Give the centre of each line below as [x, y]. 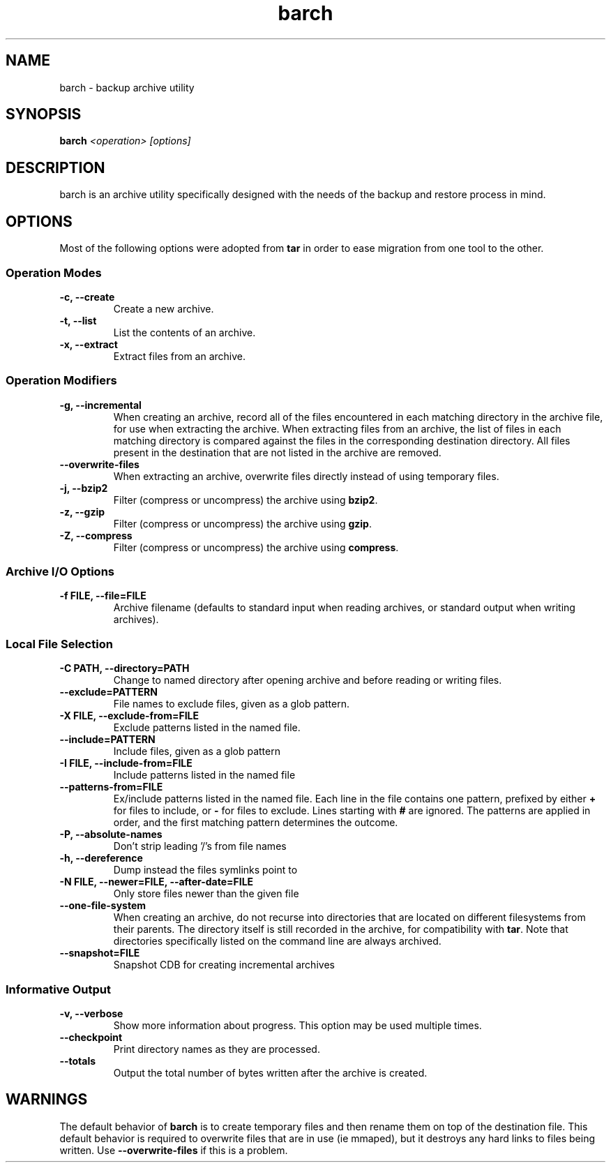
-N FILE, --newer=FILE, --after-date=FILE [157, 882]
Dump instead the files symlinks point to [205, 870]
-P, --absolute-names [111, 834]
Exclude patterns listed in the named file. [207, 728]
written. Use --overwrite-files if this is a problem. [174, 1150]
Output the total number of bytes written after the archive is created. [270, 1072]
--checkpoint [91, 1037]
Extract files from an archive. [180, 356]
